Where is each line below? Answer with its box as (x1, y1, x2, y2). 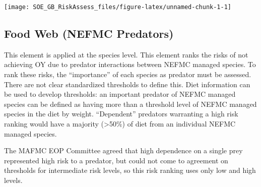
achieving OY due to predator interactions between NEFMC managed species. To (4, 59, 256, 70)
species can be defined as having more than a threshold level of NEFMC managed (4, 98, 257, 109)
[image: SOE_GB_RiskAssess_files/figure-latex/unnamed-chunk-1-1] (4, 4, 232, 11)
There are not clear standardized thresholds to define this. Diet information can (4, 79, 250, 89)
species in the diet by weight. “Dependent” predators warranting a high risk (4, 108, 238, 119)
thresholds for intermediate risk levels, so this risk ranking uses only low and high (4, 165, 256, 175)
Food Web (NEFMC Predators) (4, 26, 174, 41)
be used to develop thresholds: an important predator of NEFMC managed (4, 89, 236, 99)
